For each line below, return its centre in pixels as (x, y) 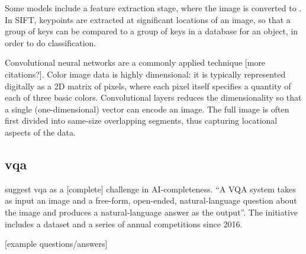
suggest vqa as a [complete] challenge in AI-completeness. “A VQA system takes (150, 189)
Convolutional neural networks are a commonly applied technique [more (135, 62)
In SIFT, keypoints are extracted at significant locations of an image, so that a (148, 19)
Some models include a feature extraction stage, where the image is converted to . (153, 8)
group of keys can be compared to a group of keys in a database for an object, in (152, 31)
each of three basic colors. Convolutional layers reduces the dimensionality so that (153, 97)
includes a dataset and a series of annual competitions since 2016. (124, 224)
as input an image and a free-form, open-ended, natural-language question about (151, 200)
